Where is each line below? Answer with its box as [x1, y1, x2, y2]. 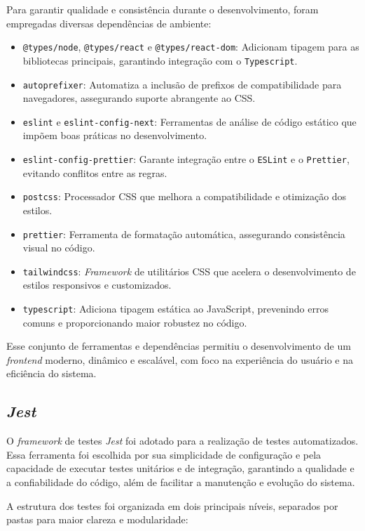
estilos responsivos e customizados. [22, 277, 172, 292]
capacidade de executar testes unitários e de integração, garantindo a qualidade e [6, 461, 354, 476]
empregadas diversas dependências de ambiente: [6, 15, 212, 30]
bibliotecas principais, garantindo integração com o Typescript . [22, 53, 298, 67]
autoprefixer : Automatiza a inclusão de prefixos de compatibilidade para [22, 77, 342, 91]
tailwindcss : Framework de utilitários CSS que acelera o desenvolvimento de [22, 263, 356, 278]
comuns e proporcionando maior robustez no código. [22, 315, 247, 329]
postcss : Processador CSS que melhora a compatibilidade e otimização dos [22, 189, 347, 204]
